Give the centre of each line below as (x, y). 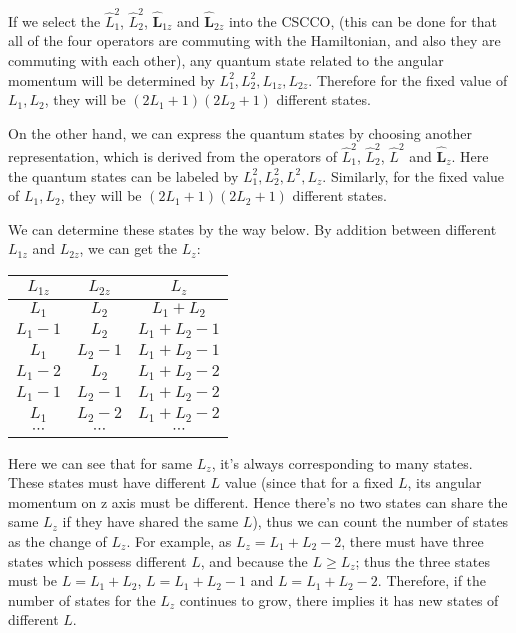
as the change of (57, 540)
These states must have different (107, 482)
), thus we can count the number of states (380, 521)
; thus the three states (422, 560)
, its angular (444, 482)
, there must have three (412, 540)
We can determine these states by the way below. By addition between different (252, 228)
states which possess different (97, 560)
